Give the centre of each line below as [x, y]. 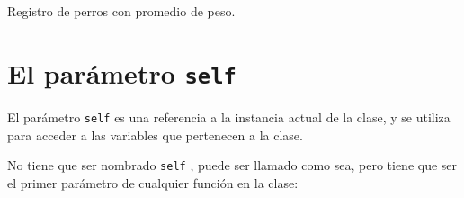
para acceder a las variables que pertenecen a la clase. [155, 135]
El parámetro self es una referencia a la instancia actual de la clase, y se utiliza [229, 117]
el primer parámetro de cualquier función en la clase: [153, 182]
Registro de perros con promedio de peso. [121, 11]
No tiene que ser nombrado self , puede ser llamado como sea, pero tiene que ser [232, 165]
